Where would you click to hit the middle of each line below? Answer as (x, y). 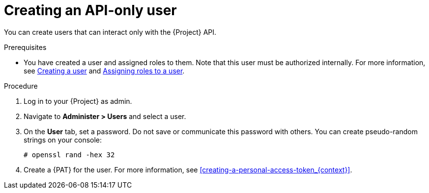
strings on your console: (63, 140)
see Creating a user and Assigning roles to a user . (104, 71)
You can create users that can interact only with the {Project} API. (110, 32)
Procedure (21, 86)
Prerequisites (25, 47)
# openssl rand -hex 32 (69, 155)
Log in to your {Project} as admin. (78, 101)
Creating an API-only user (90, 10)
